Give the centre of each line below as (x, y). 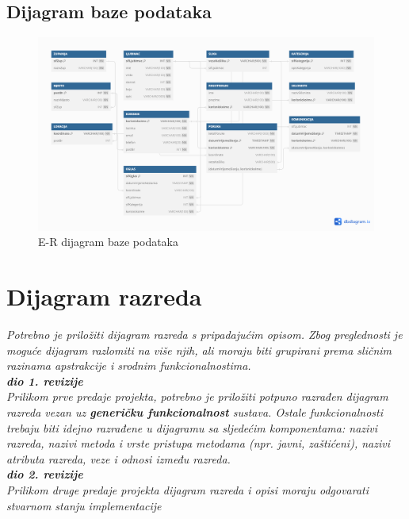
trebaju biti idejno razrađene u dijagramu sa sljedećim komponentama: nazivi (192, 427)
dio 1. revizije (45, 381)
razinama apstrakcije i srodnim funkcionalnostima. (129, 365)
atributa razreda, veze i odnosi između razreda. (118, 458)
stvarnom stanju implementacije (84, 505)
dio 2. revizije (45, 474)
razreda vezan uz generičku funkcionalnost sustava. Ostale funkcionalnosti (195, 411)
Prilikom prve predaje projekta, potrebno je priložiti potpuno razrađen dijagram (197, 396)
